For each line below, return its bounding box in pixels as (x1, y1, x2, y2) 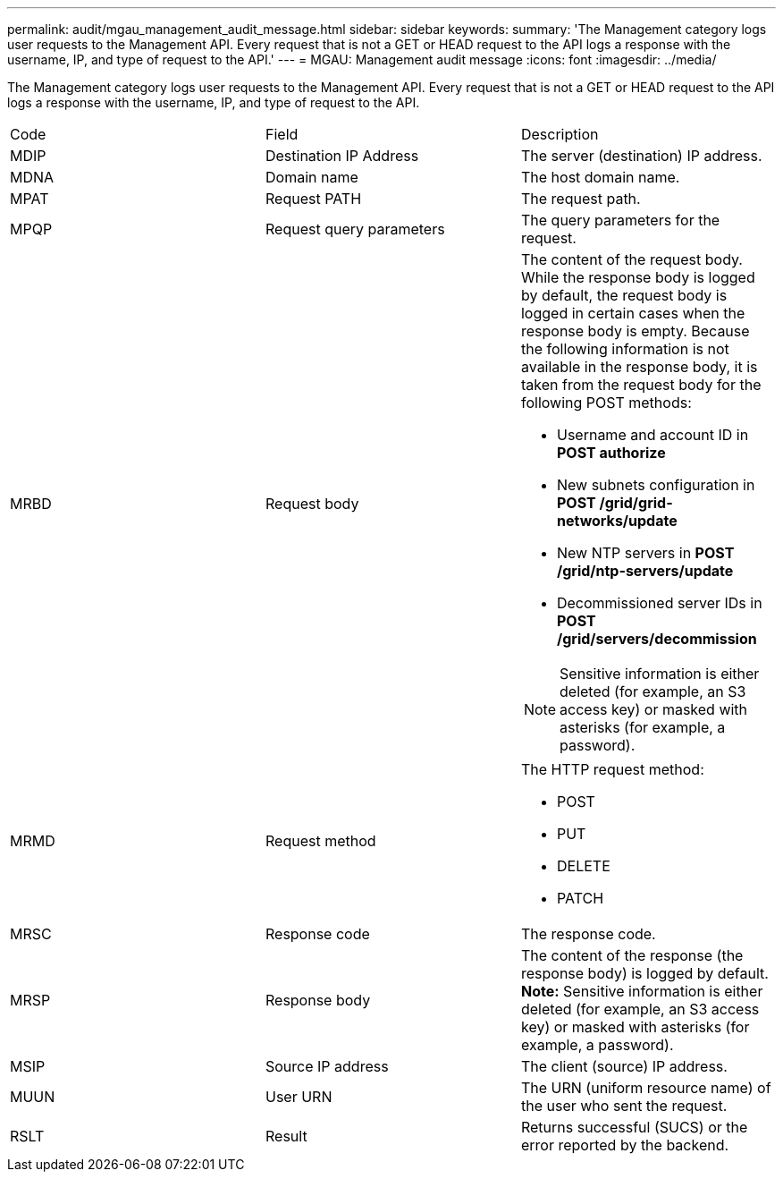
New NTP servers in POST (556, 544, 735, 562)
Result (265, 1127, 307, 1145)
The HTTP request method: (520, 760, 704, 778)
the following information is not (520, 340, 729, 358)
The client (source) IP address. (520, 1057, 728, 1075)
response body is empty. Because (520, 322, 750, 340)
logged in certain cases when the (520, 304, 745, 322)
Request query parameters (265, 220, 445, 238)
